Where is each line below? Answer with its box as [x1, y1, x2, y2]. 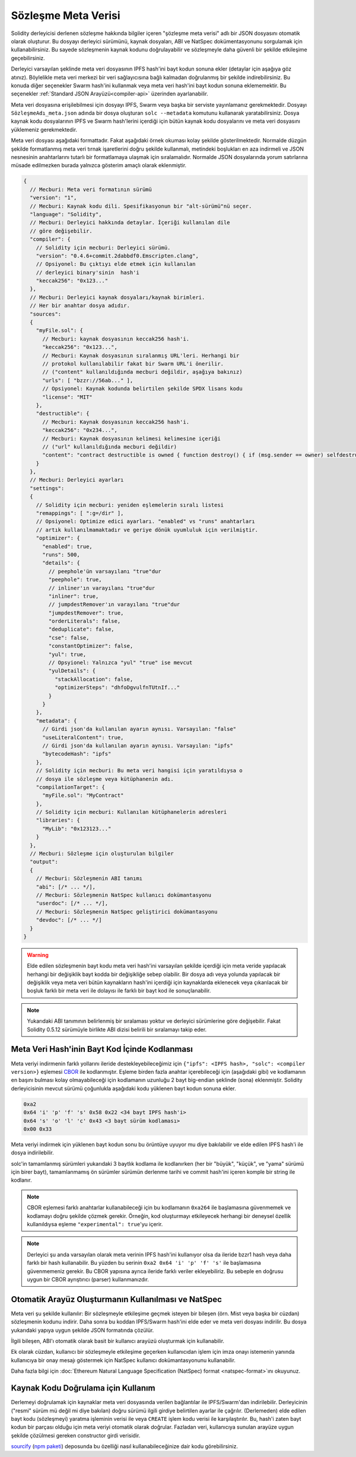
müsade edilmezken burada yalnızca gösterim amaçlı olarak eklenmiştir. [11, 162, 187, 169]
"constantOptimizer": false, [48, 642, 133, 650]
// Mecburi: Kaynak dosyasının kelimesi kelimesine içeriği [42, 435, 221, 442]
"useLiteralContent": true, [42, 734, 124, 741]
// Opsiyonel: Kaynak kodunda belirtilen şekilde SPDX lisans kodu [42, 386, 243, 392]
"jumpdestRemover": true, [48, 609, 124, 616]
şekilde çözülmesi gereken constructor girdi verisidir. [11, 1431, 141, 1439]
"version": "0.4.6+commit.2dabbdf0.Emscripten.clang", [36, 252, 199, 259]
